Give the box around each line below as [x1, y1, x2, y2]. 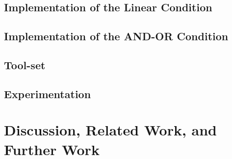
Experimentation [4, 86, 91, 101]
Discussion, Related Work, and [4, 120, 217, 140]
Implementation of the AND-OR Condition [4, 28, 229, 44]
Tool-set [4, 57, 46, 72]
